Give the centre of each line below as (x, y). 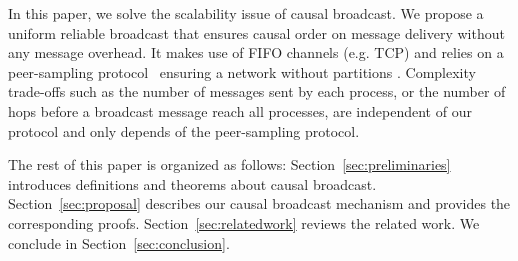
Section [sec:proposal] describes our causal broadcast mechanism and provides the (259, 203)
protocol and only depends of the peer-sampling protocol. (184, 130)
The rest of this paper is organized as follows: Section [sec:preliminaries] (229, 164)
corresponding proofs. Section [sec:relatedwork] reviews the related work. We (244, 222)
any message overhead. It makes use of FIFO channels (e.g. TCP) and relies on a (256, 52)
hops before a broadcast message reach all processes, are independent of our (240, 110)
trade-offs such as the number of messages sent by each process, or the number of (257, 91)
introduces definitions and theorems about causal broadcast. (192, 183)
